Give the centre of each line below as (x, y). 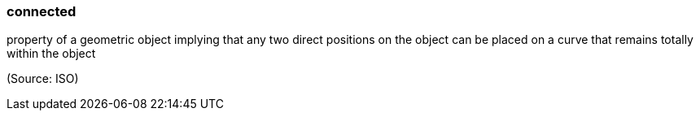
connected (42, 11)
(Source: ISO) (43, 79)
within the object (51, 54)
